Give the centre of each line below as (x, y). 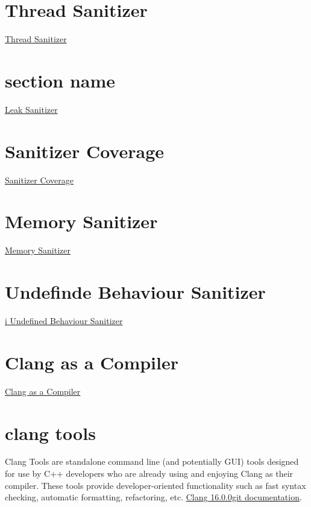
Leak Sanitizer (31, 109)
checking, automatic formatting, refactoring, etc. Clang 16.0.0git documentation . (153, 497)
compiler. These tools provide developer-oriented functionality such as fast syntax (155, 485)
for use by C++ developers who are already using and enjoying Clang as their (149, 474)
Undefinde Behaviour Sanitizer (135, 292)
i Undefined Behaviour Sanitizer (64, 320)
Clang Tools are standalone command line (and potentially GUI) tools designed (152, 461)
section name (60, 80)
